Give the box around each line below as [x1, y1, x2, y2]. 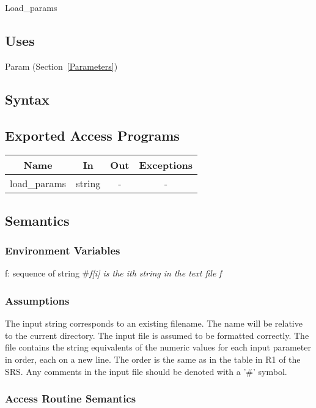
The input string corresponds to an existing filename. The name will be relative [5, 317, 303, 330]
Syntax [5, 89, 50, 108]
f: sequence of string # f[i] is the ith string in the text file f [5, 267, 222, 280]
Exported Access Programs [5, 125, 180, 144]
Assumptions [5, 292, 70, 308]
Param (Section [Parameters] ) [5, 59, 118, 72]
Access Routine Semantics [5, 391, 136, 406]
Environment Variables [5, 243, 120, 258]
